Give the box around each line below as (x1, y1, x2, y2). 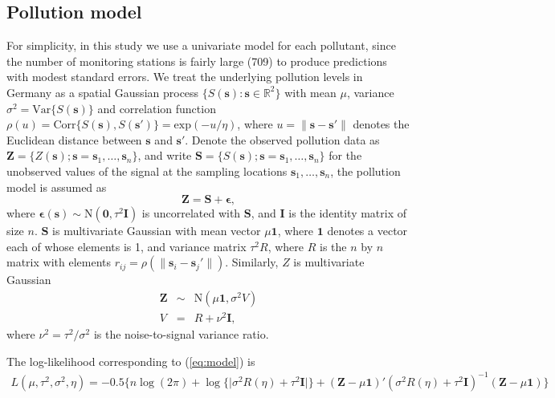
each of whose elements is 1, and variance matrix (6, 238, 247, 254)
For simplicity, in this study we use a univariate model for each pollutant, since (6, 37, 396, 54)
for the (329, 147, 362, 164)
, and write (137, 147, 192, 164)
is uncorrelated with (141, 205, 241, 221)
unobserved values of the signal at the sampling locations (6, 162, 288, 179)
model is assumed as (6, 178, 107, 195)
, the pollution (330, 162, 401, 179)
